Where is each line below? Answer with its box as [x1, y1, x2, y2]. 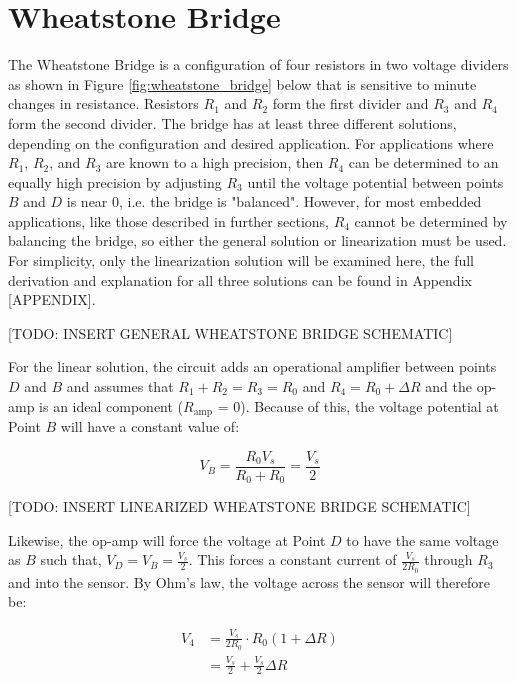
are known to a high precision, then [106, 152, 324, 173]
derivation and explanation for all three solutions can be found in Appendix [8, 269, 472, 290]
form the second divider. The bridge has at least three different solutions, [8, 112, 457, 133]
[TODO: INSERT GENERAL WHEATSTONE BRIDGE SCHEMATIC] [8, 322, 453, 343]
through [424, 549, 473, 570]
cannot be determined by [354, 210, 508, 231]
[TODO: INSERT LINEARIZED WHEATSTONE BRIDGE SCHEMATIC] [8, 496, 471, 517]
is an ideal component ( [39, 395, 184, 416]
